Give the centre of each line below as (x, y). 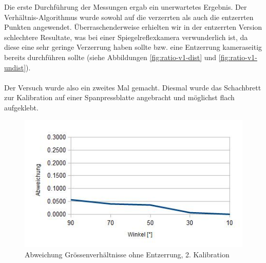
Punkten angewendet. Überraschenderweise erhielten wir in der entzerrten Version (133, 27)
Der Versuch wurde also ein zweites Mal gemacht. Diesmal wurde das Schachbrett (133, 87)
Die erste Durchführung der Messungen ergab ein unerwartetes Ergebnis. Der (126, 7)
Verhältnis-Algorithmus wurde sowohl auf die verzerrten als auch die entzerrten (129, 17)
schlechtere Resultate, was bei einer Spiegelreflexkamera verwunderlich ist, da (126, 37)
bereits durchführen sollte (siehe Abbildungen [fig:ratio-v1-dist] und (110, 57)
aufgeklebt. (21, 107)
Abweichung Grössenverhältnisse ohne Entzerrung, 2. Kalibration (127, 254)
